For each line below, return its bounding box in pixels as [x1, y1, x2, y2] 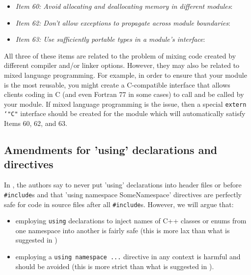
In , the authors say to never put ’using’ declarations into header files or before [4, 180, 242, 190]
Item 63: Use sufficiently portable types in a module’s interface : [15, 34, 205, 44]
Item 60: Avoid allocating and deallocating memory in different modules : [15, 1, 233, 11]
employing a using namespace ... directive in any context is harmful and [15, 251, 241, 261]
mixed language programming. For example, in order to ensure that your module [4, 69, 247, 80]
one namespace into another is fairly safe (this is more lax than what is [15, 225, 230, 235]
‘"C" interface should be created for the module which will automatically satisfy [4, 108, 246, 119]
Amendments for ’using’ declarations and [4, 142, 218, 157]
